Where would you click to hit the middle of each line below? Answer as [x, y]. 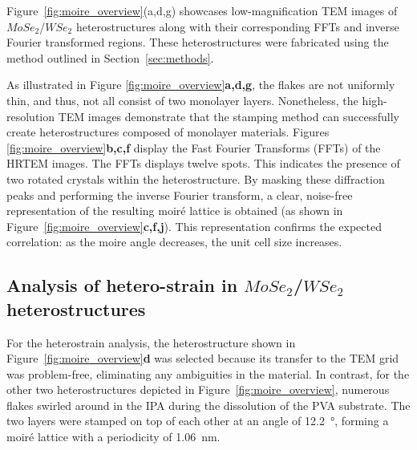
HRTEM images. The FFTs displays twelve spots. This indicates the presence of [203, 163]
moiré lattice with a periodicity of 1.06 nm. [113, 437]
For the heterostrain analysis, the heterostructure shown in [151, 342]
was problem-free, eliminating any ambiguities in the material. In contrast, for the [208, 373]
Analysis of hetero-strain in [122, 285]
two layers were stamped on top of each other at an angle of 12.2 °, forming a [198, 421]
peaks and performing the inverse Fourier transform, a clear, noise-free [180, 195]
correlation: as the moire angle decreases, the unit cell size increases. [174, 242]
